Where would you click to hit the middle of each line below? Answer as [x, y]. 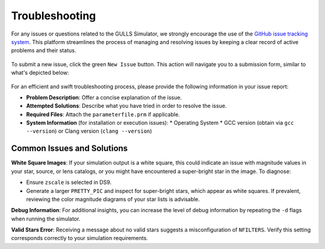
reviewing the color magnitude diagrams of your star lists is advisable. [113, 199]
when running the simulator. [46, 219]
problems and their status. [44, 51]
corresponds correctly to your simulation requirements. [80, 238]
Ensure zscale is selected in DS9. [69, 182]
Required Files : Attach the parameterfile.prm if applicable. [103, 114]
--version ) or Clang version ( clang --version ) [89, 131]
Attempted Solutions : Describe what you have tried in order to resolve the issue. [126, 106]
